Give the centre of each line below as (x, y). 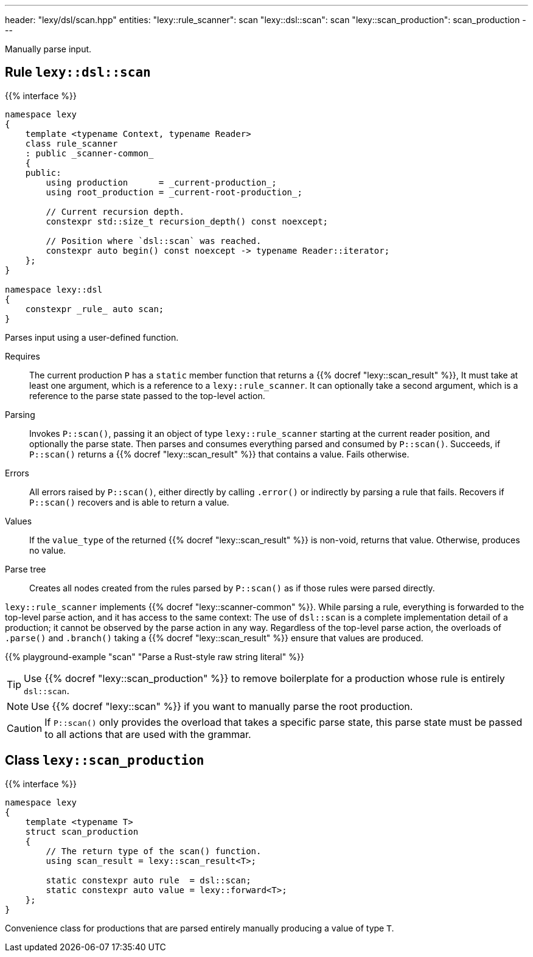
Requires (23, 356)
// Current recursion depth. (115, 211)
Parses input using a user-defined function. (92, 337)
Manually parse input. (48, 49)
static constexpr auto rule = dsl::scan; (148, 880)
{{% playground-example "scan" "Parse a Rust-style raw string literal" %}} (155, 656)
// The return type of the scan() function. (154, 851)
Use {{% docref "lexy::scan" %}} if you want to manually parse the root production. (222, 706)
